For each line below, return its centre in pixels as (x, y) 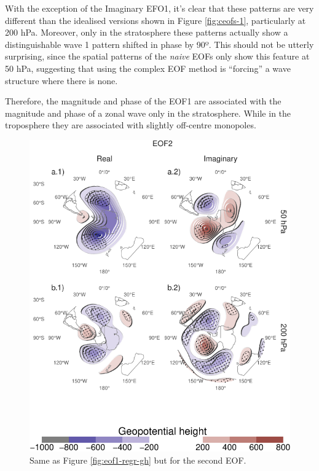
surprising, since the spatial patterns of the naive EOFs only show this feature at (157, 56)
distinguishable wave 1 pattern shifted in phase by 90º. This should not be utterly (159, 44)
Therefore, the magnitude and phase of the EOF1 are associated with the (143, 101)
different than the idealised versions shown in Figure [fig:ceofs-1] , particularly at (156, 20)
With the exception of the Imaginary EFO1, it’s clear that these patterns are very (159, 8)
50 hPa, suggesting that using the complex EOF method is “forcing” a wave (148, 68)
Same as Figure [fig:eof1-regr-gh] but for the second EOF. (138, 460)
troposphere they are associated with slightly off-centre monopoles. (131, 125)
